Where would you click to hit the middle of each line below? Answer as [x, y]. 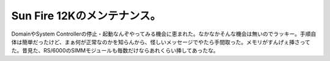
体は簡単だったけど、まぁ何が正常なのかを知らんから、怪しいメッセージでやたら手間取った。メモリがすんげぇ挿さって [161, 42]
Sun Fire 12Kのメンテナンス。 [86, 16]
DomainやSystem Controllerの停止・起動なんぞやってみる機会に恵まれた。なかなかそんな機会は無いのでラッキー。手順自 [164, 34]
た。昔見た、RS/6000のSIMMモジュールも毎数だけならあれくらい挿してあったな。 [115, 51]
